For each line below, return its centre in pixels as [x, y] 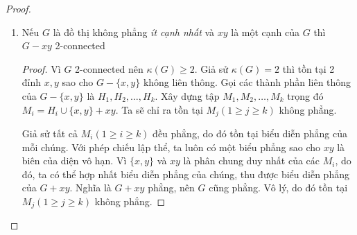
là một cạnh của [265, 32]
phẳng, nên [171, 188]
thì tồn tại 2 [308, 68]
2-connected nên [109, 68]
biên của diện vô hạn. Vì [74, 160]
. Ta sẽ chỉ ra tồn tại [159, 109]
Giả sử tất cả [50, 133]
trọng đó [305, 95]
